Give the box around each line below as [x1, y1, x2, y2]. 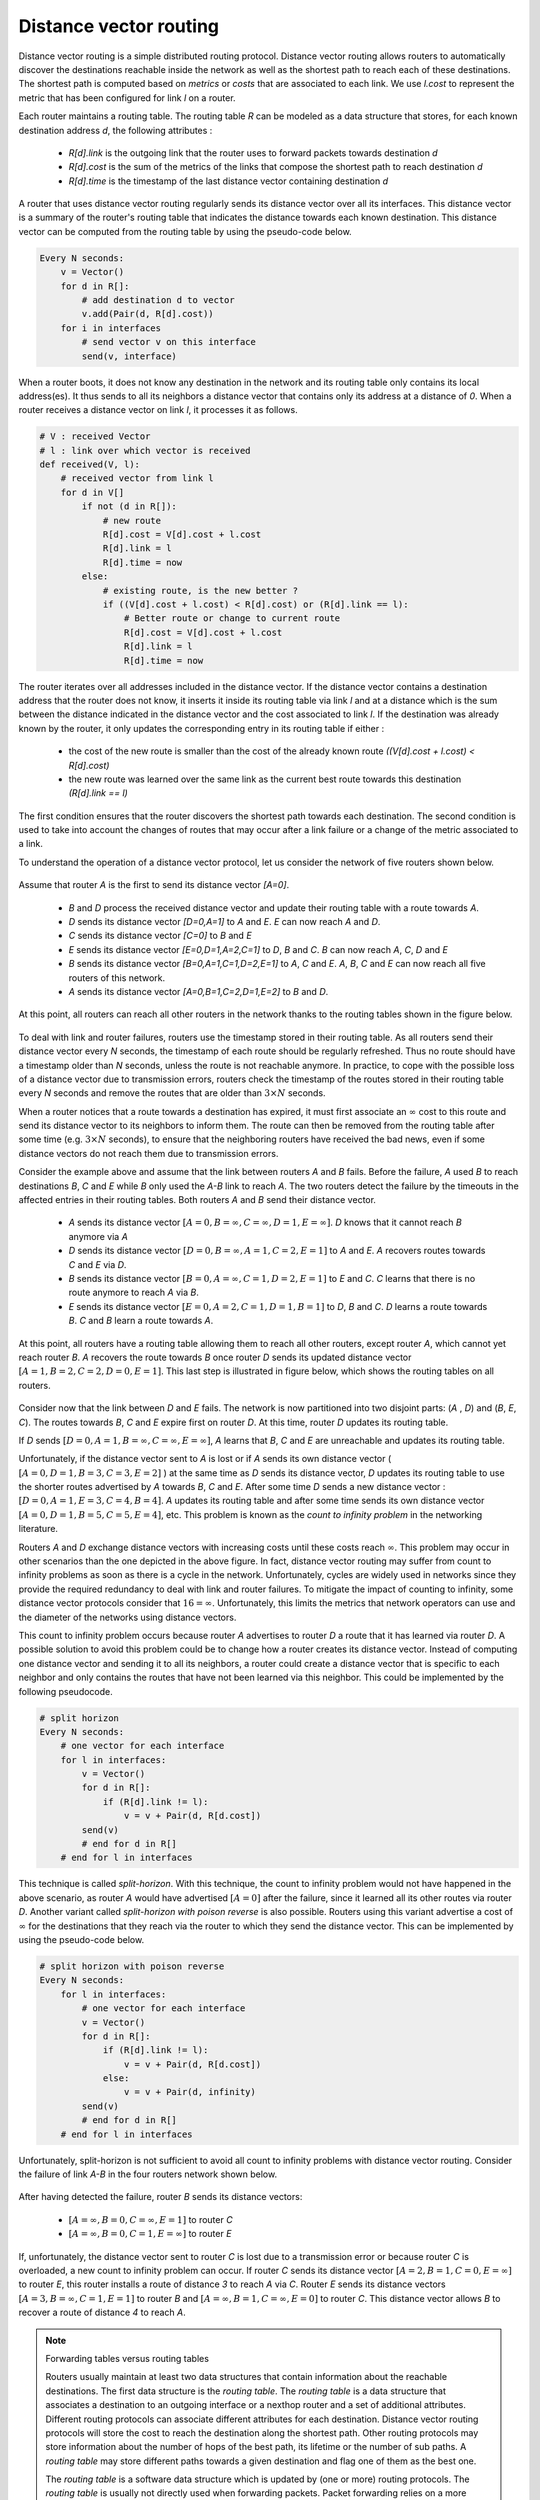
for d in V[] [60, 486, 125, 498]
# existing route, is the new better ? [102, 585, 299, 596]
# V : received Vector [39, 431, 151, 442]
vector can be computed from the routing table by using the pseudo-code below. [18, 225, 352, 237]
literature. [18, 1523, 59, 1535]
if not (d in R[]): [81, 501, 177, 512]
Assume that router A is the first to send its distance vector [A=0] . [18, 879, 290, 891]
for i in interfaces [60, 322, 162, 334]
